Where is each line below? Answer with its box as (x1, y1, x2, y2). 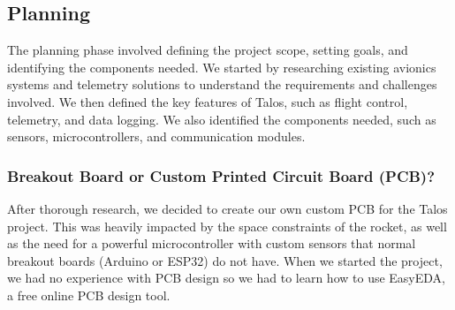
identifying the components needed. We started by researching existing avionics (7, 57, 436, 76)
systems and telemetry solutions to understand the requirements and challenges (7, 75, 437, 94)
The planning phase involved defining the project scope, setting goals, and (7, 41, 408, 59)
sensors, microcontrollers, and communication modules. (7, 127, 306, 146)
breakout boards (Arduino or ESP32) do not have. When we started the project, (7, 251, 443, 269)
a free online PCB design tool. (7, 285, 171, 304)
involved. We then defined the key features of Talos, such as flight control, (7, 92, 408, 110)
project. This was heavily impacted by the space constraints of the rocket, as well (7, 216, 447, 235)
